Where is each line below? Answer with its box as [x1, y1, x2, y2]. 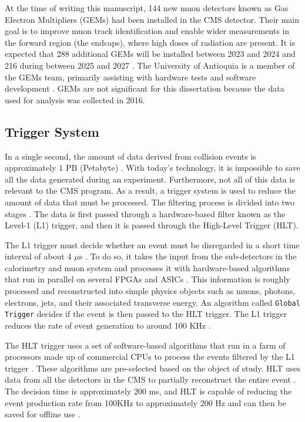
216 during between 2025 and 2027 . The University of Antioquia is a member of [5, 59, 295, 71]
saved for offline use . [5, 408, 81, 420]
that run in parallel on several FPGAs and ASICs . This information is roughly [5, 273, 290, 285]
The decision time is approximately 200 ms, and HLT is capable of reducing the [5, 384, 292, 397]
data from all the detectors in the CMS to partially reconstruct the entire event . [5, 373, 296, 386]
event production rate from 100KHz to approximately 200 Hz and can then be [5, 396, 286, 409]
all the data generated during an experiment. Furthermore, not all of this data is [5, 173, 295, 185]
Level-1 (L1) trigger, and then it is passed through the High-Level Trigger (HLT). [5, 219, 299, 231]
